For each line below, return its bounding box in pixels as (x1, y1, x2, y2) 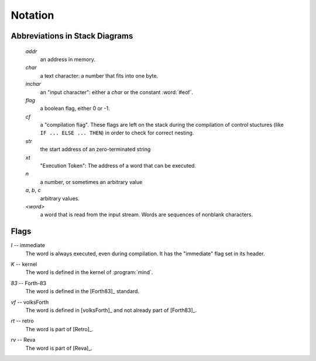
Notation (11, 9, 54, 22)
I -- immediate (11, 242, 46, 249)
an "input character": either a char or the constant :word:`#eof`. (40, 88, 193, 96)
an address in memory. (40, 55, 96, 63)
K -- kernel (11, 261, 37, 268)
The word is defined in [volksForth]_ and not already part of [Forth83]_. (25, 307, 197, 314)
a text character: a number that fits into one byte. (40, 72, 158, 79)
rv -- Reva (11, 336, 36, 343)
